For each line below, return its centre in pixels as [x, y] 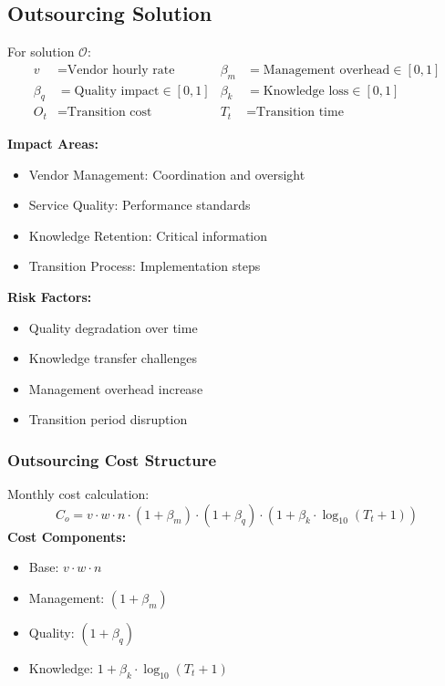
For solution [41, 52]
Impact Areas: [53, 143]
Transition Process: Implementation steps [145, 266]
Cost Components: [67, 536]
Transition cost [109, 113]
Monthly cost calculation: [78, 494]
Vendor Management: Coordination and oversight [167, 174]
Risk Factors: [50, 296]
